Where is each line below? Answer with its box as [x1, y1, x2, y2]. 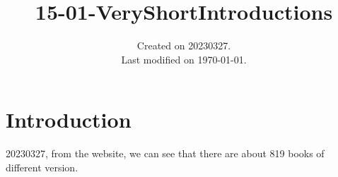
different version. [6, 159, 78, 174]
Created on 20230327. [136, 38, 231, 53]
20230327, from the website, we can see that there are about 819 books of [6, 146, 325, 161]
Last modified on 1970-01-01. [121, 51, 247, 66]
